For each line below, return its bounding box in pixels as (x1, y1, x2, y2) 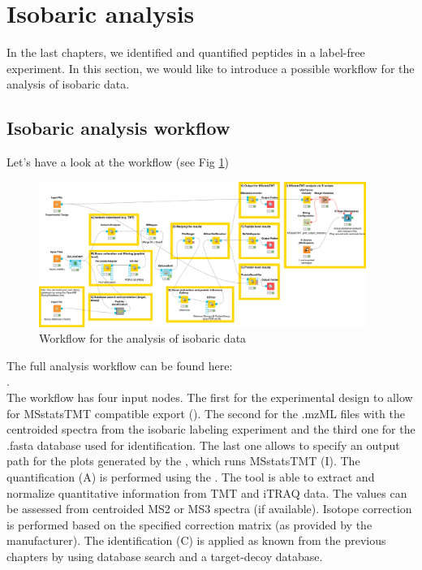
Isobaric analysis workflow (6, 115, 230, 140)
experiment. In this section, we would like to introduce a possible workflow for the (6, 59, 415, 76)
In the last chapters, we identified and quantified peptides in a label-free (6, 44, 365, 61)
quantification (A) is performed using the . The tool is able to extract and (6, 469, 375, 486)
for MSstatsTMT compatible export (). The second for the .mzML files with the (6, 404, 405, 421)
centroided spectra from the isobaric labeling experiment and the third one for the (6, 421, 416, 438)
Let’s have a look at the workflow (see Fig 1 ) (6, 153, 229, 171)
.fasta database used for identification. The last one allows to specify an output (6, 436, 400, 453)
